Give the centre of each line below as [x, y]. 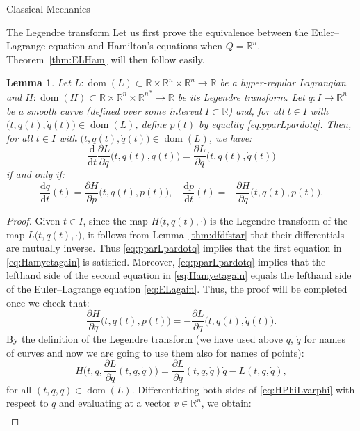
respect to [27, 403]
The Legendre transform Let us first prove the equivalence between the [157, 32]
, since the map [115, 221]
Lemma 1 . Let [39, 82]
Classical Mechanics [48, 8]
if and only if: [36, 174]
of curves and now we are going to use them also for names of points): [155, 352]
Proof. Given [33, 221]
